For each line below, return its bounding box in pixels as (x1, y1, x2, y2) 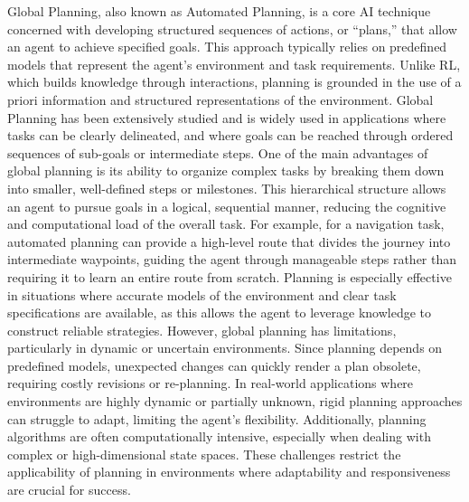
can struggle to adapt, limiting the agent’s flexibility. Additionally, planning (7, 409, 427, 428)
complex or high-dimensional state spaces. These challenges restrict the (7, 444, 401, 463)
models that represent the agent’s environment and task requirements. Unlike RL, (7, 54, 461, 73)
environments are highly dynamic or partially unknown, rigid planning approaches (7, 392, 463, 411)
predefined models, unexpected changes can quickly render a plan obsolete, (7, 355, 421, 374)
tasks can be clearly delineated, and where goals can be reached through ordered (7, 126, 454, 145)
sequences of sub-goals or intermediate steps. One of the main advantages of (7, 143, 428, 162)
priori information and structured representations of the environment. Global (7, 90, 434, 109)
